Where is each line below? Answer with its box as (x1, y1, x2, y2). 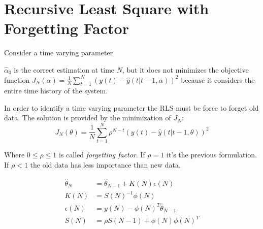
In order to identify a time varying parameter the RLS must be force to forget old (4, 102, 259, 113)
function (4, 74, 30, 85)
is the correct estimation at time (14, 64, 115, 75)
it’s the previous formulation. (166, 149, 257, 160)
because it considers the (181, 74, 255, 85)
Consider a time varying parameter (4, 47, 113, 58)
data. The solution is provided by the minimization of (4, 112, 171, 123)
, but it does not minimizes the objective (122, 64, 249, 75)
